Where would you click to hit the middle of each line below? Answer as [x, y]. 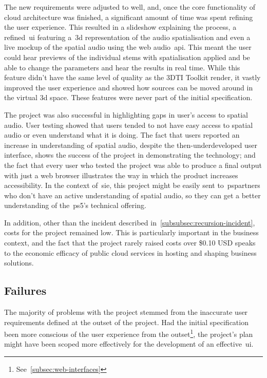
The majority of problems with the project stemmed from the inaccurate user [126, 312]
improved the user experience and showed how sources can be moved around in [129, 87]
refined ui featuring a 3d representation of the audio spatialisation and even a [127, 37]
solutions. [19, 263]
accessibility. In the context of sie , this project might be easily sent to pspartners [132, 185]
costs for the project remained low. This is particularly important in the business [131, 232]
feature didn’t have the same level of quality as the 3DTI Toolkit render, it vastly [132, 77]
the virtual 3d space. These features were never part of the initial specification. [128, 97]
